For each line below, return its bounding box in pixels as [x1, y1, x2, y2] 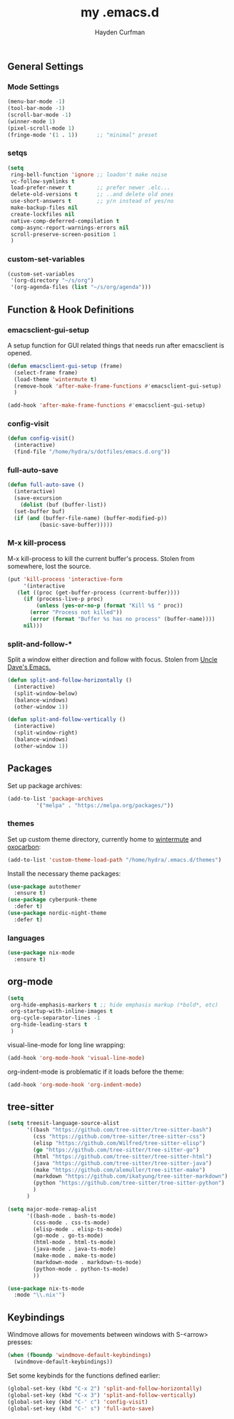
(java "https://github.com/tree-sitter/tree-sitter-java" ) [33, 1159, 213, 1167]
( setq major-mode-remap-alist [7, 1206, 98, 1213]
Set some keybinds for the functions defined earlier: [7, 1371, 161, 1380]
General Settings [7, 60, 84, 72]
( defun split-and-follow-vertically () [7, 716, 126, 723]
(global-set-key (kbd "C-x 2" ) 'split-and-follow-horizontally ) [7, 1385, 203, 1392]
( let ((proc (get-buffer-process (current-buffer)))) [16, 589, 180, 596]
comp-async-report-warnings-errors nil [10, 224, 130, 231]
